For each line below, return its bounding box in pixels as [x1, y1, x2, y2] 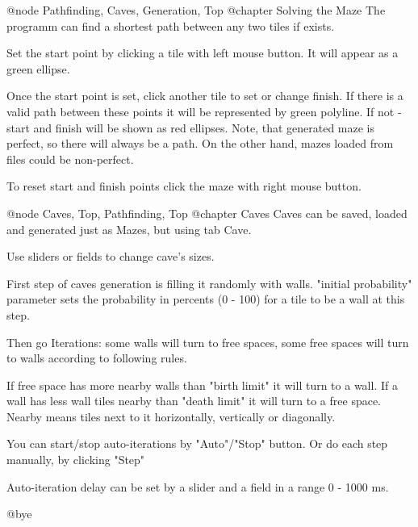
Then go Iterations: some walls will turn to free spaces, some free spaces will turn [6, 333, 409, 350]
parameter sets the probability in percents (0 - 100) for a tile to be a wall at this [6, 291, 405, 307]
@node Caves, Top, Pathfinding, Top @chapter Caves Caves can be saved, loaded [6, 204, 408, 221]
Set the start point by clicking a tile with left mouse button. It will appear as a [6, 44, 399, 61]
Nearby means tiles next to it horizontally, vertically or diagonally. [6, 408, 336, 425]
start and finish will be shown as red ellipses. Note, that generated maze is [6, 119, 375, 136]
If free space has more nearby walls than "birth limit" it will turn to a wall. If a [6, 376, 398, 393]
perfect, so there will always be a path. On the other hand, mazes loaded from [6, 135, 394, 152]
